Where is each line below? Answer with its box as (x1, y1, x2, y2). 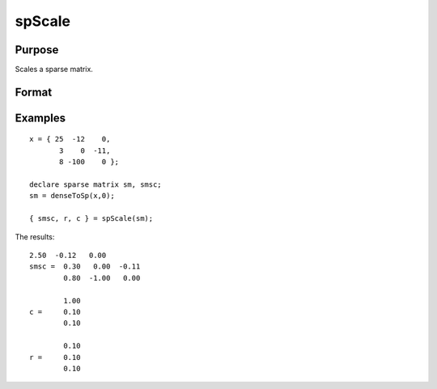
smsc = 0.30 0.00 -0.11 (29, 262, 141, 271)
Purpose (15, 43, 59, 57)
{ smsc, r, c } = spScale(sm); (29, 214, 154, 223)
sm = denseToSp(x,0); (29, 191, 115, 201)
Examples (15, 111, 66, 125)
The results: (15, 231, 55, 242)
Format (15, 85, 53, 99)
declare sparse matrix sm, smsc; (29, 180, 162, 189)
